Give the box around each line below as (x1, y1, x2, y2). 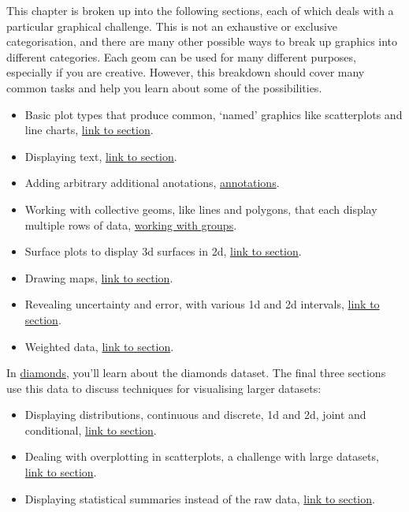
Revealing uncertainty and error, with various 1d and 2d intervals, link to (24, 296, 380, 312)
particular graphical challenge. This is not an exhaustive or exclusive (6, 17, 338, 34)
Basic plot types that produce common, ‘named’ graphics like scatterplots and (24, 106, 403, 122)
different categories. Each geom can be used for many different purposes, (6, 48, 356, 65)
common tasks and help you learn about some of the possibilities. (6, 79, 322, 95)
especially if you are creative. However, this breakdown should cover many (6, 64, 365, 80)
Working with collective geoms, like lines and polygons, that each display (24, 200, 377, 217)
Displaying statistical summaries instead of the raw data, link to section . (24, 490, 375, 506)
